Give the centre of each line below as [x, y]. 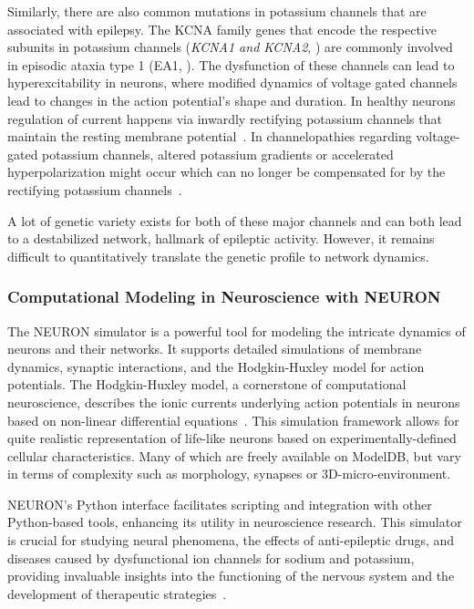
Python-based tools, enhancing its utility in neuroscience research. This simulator [235, 522]
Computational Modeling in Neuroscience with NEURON [224, 297]
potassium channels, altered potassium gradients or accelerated [218, 154]
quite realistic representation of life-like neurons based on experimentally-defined [232, 438]
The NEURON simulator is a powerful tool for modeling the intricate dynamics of [237, 330]
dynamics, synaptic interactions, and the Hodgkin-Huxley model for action [216, 366]
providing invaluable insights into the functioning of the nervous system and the [231, 576]
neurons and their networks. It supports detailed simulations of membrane [215, 349]
